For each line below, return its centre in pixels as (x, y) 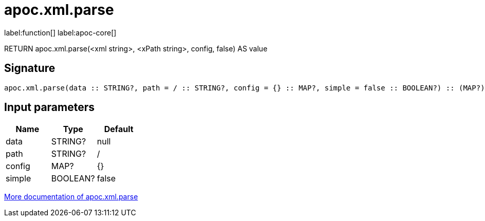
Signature (30, 68)
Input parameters (50, 107)
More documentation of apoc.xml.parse (71, 197)
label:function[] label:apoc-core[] (60, 32)
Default (119, 129)
